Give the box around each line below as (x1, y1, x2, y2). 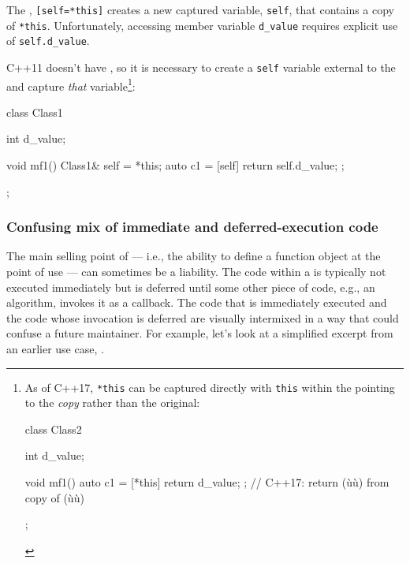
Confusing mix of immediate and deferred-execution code (6, 217, 378, 237)
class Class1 (6, 103, 63, 120)
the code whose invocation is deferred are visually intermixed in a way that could (6, 309, 399, 326)
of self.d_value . (6, 32, 90, 49)
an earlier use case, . (6, 341, 104, 357)
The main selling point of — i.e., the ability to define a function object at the (6, 248, 381, 264)
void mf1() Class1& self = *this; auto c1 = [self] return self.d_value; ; (6, 157, 345, 173)
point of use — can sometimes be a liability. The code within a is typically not (6, 263, 386, 280)
